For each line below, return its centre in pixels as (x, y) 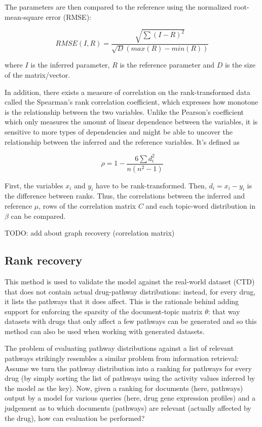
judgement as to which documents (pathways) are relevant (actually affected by (128, 408)
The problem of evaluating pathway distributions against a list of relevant (119, 348)
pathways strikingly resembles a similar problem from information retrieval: (122, 358)
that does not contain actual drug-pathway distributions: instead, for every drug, (130, 291)
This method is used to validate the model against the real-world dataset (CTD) (130, 281)
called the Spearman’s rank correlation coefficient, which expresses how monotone (132, 102)
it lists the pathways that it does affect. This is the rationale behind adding (122, 301)
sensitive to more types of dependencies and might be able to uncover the (119, 131)
